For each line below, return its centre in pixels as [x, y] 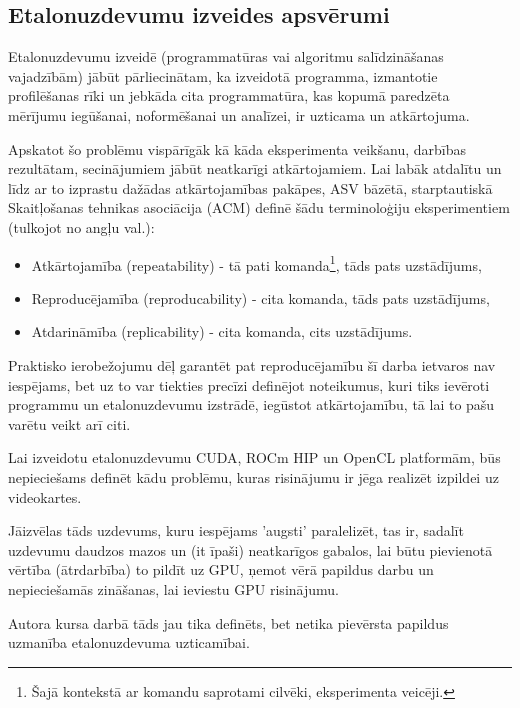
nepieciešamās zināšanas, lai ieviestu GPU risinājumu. [173, 588]
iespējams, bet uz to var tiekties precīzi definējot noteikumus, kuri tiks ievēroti [249, 384]
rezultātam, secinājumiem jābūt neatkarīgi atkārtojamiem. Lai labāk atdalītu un [255, 168]
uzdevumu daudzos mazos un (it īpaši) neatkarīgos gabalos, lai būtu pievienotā [250, 549]
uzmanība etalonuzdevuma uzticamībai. [129, 642]
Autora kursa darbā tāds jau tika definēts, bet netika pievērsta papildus [228, 622]
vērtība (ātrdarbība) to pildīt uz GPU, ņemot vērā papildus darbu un [221, 569]
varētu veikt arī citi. [69, 423]
